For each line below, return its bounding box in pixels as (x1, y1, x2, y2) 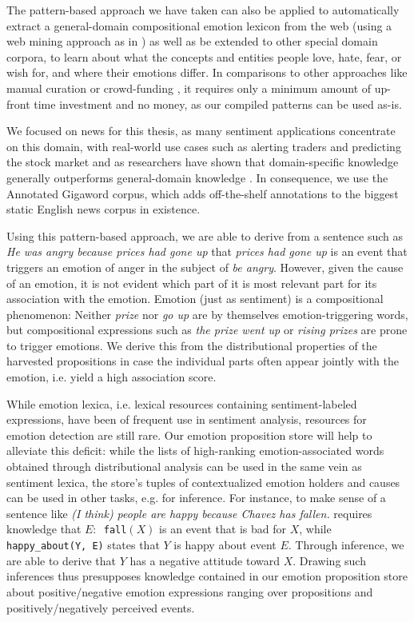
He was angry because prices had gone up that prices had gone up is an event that (6, 243, 408, 260)
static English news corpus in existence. (6, 201, 201, 217)
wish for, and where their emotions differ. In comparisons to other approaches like (6, 64, 408, 81)
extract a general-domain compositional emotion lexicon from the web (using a (6, 17, 392, 34)
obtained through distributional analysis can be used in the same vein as (6, 458, 362, 475)
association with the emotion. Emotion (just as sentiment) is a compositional (6, 290, 384, 307)
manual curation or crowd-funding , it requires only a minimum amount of (6, 79, 372, 96)
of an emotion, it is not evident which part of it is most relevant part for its (6, 274, 377, 291)
